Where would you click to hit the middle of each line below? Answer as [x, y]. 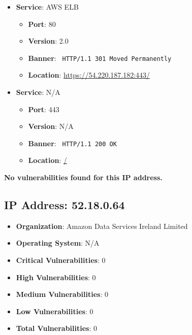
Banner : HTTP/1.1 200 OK [72, 143]
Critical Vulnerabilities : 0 [61, 260]
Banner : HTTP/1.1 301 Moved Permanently [100, 58]
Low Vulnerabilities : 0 [55, 311]
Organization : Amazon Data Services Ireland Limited [102, 226]
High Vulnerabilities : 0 [56, 277]
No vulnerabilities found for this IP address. [83, 177]
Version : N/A [51, 126]
